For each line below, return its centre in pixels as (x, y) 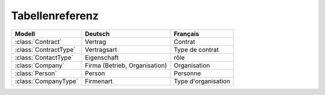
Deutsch (97, 34)
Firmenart (99, 81)
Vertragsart (101, 49)
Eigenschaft (102, 57)
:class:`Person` (36, 73)
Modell (25, 34)
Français (187, 34)
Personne (187, 73)
